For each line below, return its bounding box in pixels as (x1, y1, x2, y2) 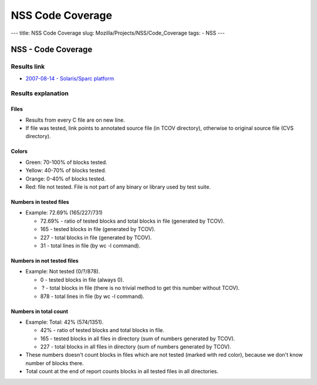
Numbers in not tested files (11, 257, 79, 264)
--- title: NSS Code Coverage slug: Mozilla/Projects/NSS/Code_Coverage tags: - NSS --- (11, 29, 225, 36)
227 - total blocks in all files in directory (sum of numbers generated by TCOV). (40, 343, 231, 350)
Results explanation (11, 89, 69, 98)
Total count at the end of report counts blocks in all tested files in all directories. (25, 368, 218, 375)
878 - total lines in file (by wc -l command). (40, 293, 145, 300)
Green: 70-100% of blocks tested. (25, 159, 108, 166)
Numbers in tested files (11, 199, 70, 205)
